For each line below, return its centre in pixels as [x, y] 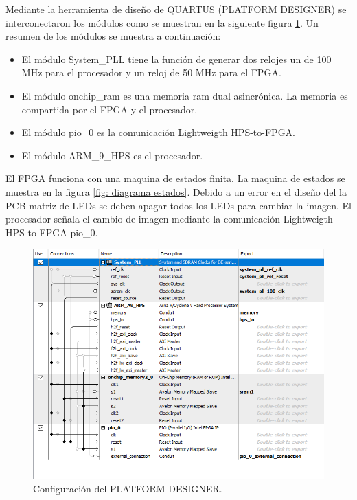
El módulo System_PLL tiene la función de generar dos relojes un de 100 [176, 59]
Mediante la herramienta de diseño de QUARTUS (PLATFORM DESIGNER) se [176, 9]
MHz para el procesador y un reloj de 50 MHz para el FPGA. [151, 72]
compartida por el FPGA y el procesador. [110, 109]
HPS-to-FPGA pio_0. [52, 232]
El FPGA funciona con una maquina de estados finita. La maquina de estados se [175, 178]
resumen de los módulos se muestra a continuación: [113, 36]
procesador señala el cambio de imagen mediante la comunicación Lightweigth [169, 219]
